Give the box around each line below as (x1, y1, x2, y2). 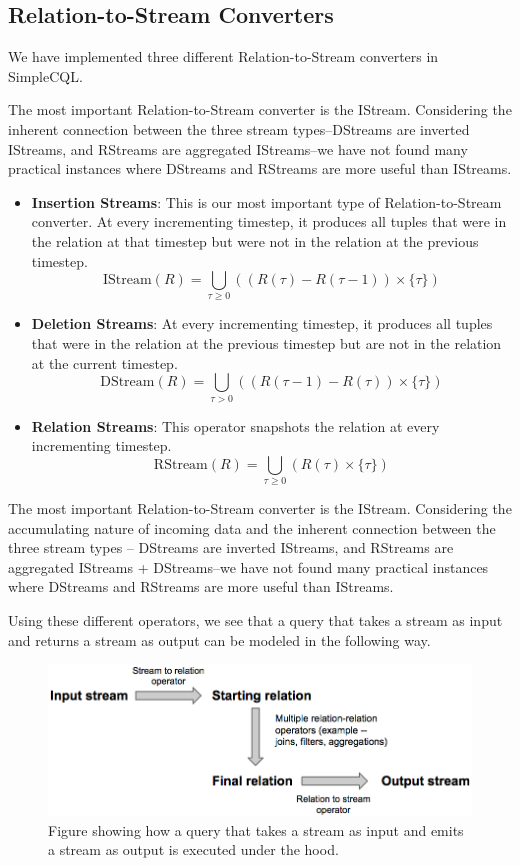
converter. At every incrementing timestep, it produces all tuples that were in (31, 211, 507, 232)
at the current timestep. (31, 352, 178, 373)
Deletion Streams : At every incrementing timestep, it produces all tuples (31, 313, 493, 334)
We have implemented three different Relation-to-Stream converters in (8, 46, 439, 67)
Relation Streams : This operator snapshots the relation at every (31, 415, 440, 436)
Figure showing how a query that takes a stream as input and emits (48, 819, 464, 840)
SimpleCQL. (8, 65, 83, 86)
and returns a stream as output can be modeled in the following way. (8, 629, 431, 650)
